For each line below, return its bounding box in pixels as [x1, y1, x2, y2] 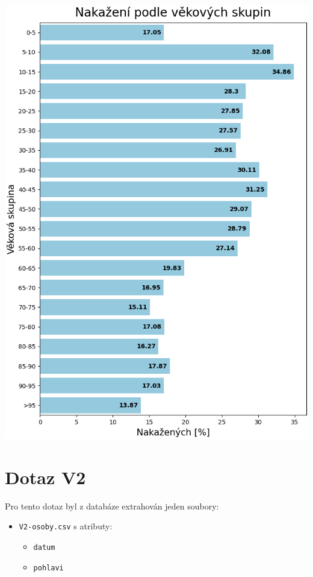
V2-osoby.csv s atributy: [19, 520, 113, 532]
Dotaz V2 [5, 464, 86, 489]
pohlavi [33, 563, 64, 572]
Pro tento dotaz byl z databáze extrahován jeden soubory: [5, 499, 219, 512]
